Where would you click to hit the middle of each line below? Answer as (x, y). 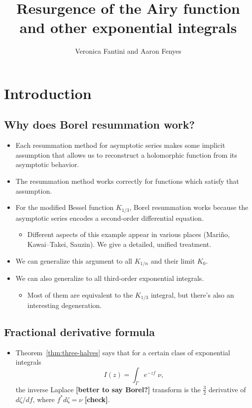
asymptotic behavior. (47, 164)
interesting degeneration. (65, 305)
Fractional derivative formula (79, 331)
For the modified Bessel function (65, 207)
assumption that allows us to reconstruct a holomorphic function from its (126, 154)
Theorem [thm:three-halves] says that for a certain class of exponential (123, 352)
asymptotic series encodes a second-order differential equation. (110, 218)
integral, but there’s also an (192, 294)
